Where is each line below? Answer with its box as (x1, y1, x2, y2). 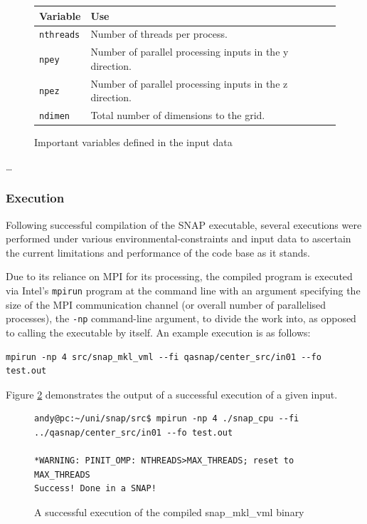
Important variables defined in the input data (34, 135, 233, 150)
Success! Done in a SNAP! (34, 483, 156, 494)
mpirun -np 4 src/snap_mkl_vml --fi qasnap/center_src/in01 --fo (6, 351, 321, 362)
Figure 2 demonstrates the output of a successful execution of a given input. (6, 386, 338, 401)
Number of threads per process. (90, 26, 228, 41)
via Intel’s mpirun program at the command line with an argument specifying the (6, 283, 361, 298)
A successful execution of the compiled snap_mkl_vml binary (34, 504, 304, 519)
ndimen (39, 111, 70, 122)
